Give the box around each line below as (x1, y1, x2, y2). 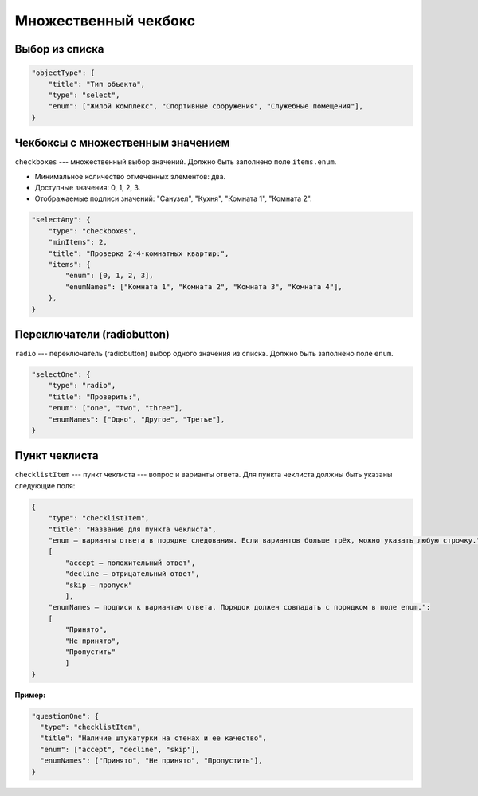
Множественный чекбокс (14, 12, 195, 29)
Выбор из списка (14, 42, 104, 56)
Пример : (14, 690, 46, 700)
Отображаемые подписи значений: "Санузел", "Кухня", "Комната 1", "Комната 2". (34, 194, 312, 203)
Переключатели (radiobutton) (14, 327, 170, 341)
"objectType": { (31, 69, 96, 77)
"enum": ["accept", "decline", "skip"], (40, 745, 200, 754)
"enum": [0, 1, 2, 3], (65, 271, 155, 280)
